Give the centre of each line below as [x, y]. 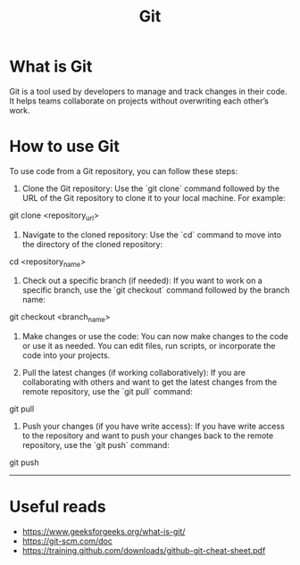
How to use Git [65, 147]
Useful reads [58, 507]
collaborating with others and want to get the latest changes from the [150, 382]
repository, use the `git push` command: [96, 445]
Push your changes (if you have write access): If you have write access [154, 427]
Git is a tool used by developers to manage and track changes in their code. [148, 91]
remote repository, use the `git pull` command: [108, 392]
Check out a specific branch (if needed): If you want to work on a [142, 281]
